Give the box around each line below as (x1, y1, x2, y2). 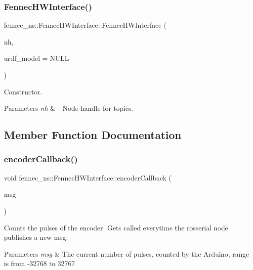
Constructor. (4, 86, 42, 96)
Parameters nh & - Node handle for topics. (4, 103, 133, 113)
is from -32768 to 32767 (4, 258, 75, 269)
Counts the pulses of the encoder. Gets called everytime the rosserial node (4, 222, 228, 232)
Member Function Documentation (4, 127, 182, 142)
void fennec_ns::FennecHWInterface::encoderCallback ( (4, 172, 171, 182)
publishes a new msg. (4, 232, 68, 242)
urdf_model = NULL (4, 53, 69, 63)
